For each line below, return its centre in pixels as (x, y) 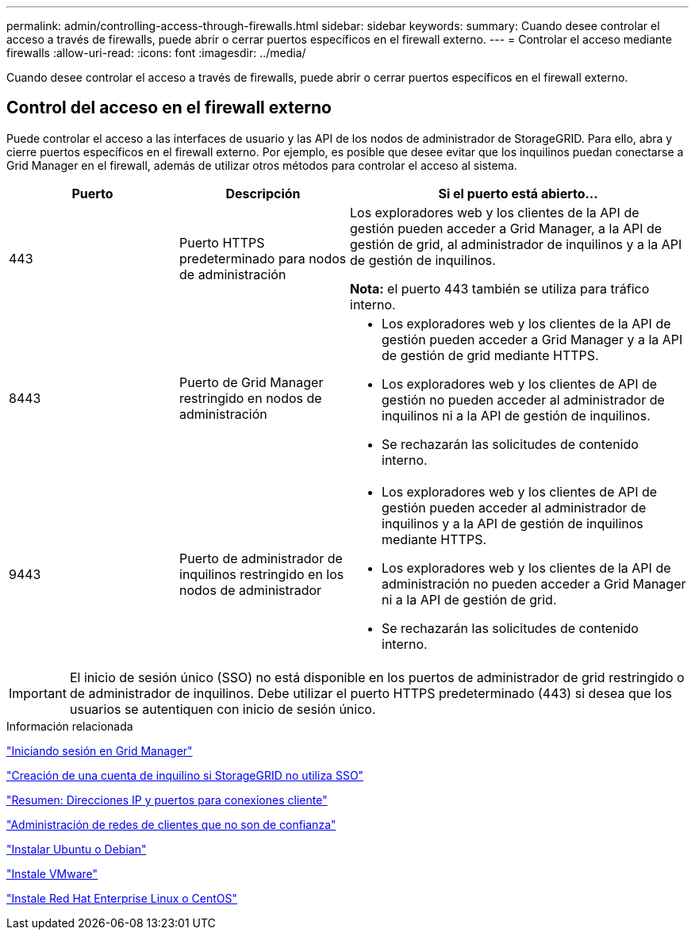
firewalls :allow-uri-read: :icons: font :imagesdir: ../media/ (156, 53)
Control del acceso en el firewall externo (169, 108)
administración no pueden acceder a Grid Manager (534, 583)
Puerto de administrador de (261, 558)
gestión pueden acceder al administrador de (514, 507)
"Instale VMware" (52, 873)
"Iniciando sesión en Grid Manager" (100, 750)
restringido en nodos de (251, 398)
